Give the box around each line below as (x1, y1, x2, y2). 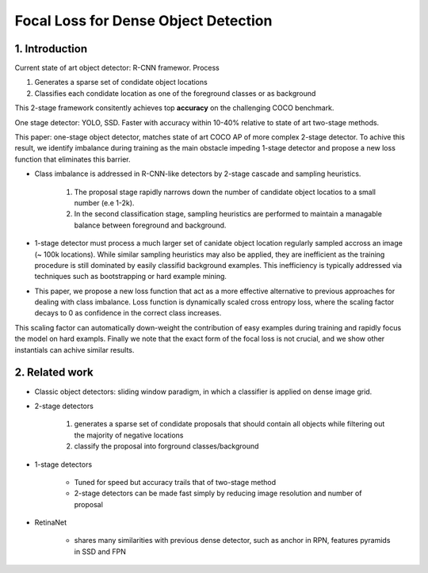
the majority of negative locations (74, 430, 184, 440)
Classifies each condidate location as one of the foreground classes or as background (34, 88, 316, 98)
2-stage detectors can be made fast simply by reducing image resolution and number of (74, 488, 362, 499)
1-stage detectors (34, 460, 93, 469)
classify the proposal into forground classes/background (74, 441, 259, 451)
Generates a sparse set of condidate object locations (34, 78, 208, 87)
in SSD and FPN (74, 547, 127, 556)
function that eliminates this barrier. (14, 155, 131, 164)
